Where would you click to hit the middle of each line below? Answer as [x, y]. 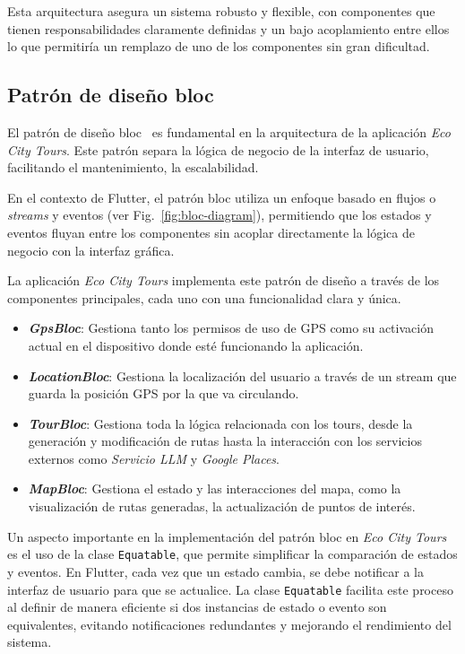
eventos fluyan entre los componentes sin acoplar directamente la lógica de [211, 232]
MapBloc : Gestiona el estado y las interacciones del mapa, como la [215, 488]
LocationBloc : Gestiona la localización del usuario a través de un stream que [242, 375]
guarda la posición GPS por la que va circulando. [164, 393]
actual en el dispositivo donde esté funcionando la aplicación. [196, 345]
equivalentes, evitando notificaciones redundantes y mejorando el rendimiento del [229, 624]
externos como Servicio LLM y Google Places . [154, 458]
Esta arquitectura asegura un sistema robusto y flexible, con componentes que [221, 11]
